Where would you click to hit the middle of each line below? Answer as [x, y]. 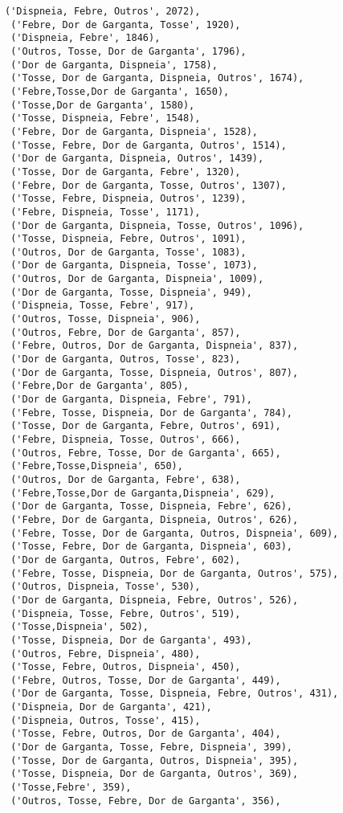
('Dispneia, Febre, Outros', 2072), [103, 11]
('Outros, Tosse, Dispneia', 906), [106, 319]
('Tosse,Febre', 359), [71, 788]
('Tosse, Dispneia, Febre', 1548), [106, 118]
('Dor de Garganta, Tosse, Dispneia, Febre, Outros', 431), [175, 694]
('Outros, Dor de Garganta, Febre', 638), [126, 479]
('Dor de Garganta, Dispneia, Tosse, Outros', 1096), [157, 225]
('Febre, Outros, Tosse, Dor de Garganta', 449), [146, 680]
